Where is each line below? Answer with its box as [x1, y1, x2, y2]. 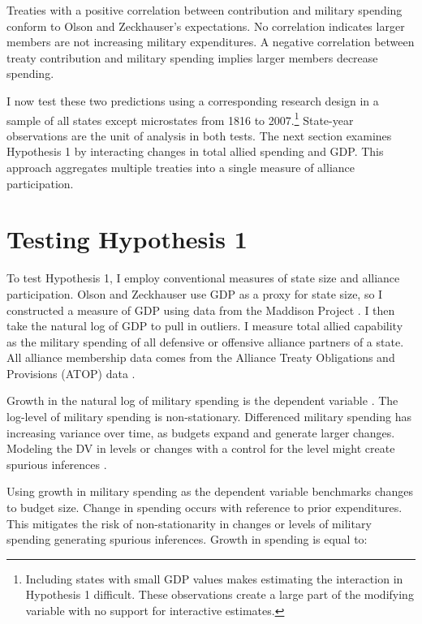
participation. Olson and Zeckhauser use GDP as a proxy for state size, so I [6, 285, 383, 302]
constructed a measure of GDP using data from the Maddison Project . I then [6, 301, 395, 318]
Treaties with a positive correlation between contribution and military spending [6, 2, 403, 18]
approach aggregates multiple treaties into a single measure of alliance [6, 159, 355, 175]
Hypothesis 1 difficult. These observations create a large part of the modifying [25, 586, 414, 603]
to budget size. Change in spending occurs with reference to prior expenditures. [6, 499, 403, 516]
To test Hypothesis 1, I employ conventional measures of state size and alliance [6, 269, 400, 286]
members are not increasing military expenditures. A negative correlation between [6, 33, 415, 50]
